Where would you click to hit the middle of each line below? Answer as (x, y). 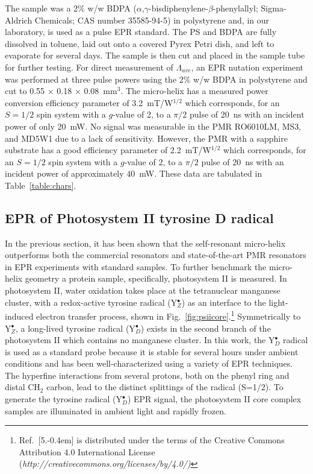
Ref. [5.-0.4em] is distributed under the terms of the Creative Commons (152, 440)
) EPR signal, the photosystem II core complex (214, 399)
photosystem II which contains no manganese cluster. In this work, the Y (140, 340)
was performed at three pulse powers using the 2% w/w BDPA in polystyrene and (156, 79)
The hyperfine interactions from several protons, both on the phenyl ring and (147, 375)
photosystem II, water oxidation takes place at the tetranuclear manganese (143, 290)
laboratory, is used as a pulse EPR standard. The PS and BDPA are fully (141, 32)
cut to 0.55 (25, 91)
